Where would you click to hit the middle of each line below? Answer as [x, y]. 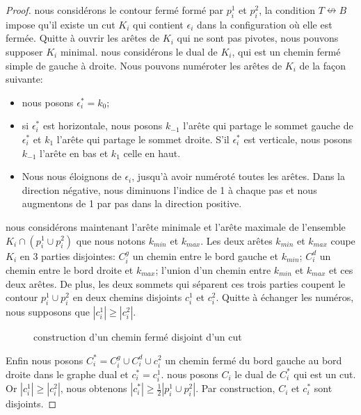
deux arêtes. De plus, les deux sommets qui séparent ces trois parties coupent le [176, 283]
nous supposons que [48, 311]
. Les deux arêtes [236, 240]
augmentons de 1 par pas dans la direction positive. [132, 203]
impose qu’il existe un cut [61, 24]
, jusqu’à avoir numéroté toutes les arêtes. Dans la [239, 176]
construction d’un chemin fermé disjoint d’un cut [138, 336]
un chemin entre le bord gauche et [205, 255]
